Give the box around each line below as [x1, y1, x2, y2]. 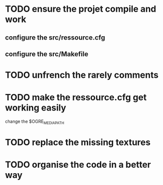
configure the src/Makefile [5, 50, 89, 58]
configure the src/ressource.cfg [5, 33, 105, 42]
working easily [5, 102, 67, 114]
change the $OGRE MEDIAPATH [5, 118, 65, 125]
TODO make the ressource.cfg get [5, 92, 147, 103]
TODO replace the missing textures [5, 137, 151, 148]
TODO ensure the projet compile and [5, 3, 157, 15]
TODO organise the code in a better [5, 159, 151, 170]
